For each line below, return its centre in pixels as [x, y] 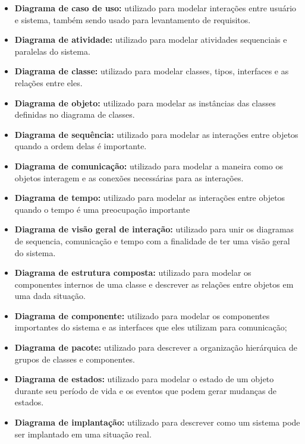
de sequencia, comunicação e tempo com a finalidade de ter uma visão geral [152, 240]
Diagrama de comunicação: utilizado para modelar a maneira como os [149, 166]
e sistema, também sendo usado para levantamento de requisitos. [133, 19]
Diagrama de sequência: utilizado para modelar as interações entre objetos [156, 134]
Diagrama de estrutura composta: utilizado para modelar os [133, 273]
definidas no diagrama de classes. [75, 114]
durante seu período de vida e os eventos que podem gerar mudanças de [146, 390]
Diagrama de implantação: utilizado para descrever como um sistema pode [157, 422]
